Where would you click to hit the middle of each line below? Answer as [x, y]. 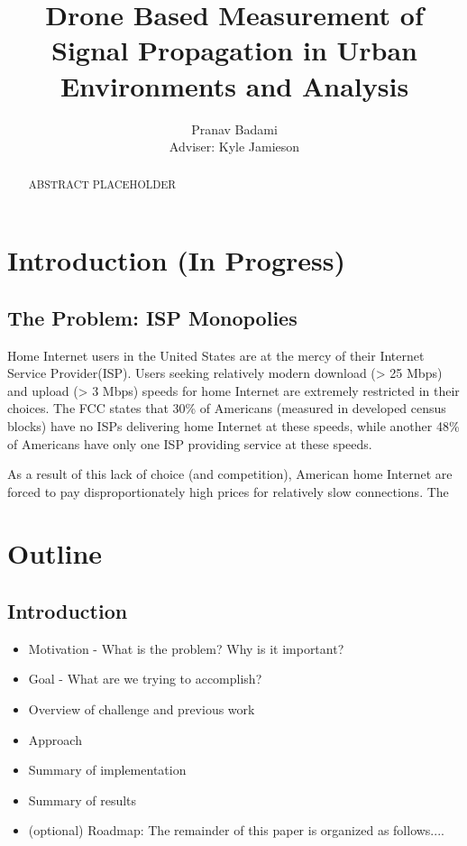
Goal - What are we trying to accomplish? [145, 679]
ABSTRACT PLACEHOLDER [102, 184]
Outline [55, 553]
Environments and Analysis [234, 85]
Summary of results [82, 800]
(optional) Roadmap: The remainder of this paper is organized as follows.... [236, 830]
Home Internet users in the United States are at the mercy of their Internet [216, 355]
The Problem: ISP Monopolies [152, 317]
